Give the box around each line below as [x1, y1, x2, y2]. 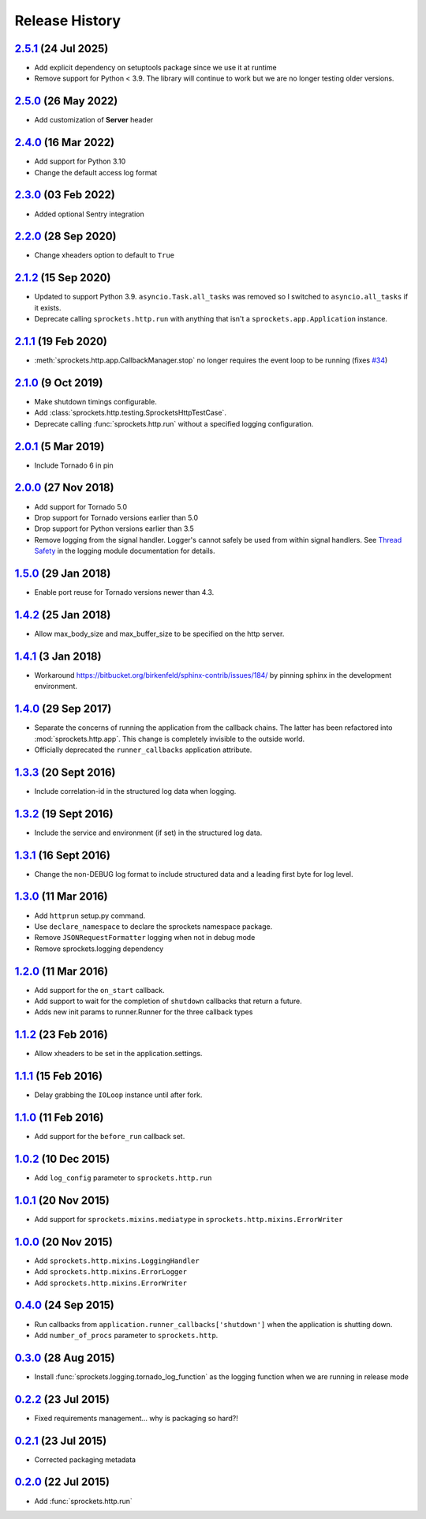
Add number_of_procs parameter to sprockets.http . [34, 1330, 219, 1340]
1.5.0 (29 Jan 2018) [14, 566, 111, 580]
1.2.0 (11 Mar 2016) [14, 964, 109, 978]
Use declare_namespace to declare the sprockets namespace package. [34, 921, 273, 931]
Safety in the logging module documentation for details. [34, 546, 215, 556]
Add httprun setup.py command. [34, 911, 146, 920]
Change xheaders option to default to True [34, 250, 175, 260]
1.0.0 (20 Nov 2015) [14, 1235, 114, 1248]
